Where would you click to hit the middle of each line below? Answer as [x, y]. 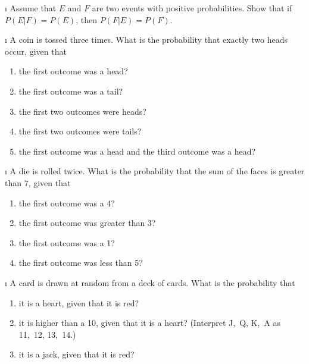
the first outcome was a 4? [67, 203]
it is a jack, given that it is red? [77, 354]
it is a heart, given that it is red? [79, 302]
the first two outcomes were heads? [82, 111]
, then [86, 19]
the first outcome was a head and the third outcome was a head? [137, 151]
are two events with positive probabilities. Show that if [192, 8]
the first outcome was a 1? [67, 242]
